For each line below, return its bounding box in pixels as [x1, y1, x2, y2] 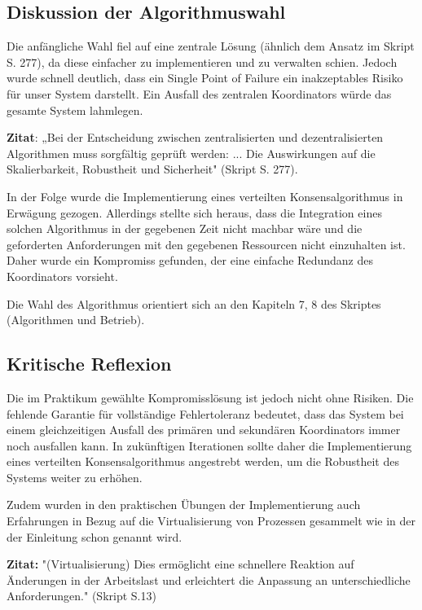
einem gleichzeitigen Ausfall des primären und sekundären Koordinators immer [7, 421, 401, 438]
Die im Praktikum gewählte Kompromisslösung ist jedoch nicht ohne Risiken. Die [7, 388, 414, 406]
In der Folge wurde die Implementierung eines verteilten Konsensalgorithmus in [7, 187, 403, 204]
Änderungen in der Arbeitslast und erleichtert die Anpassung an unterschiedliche [7, 571, 411, 588]
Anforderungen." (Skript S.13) [7, 587, 156, 604]
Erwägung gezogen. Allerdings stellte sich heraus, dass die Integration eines [7, 204, 382, 221]
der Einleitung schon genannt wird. [7, 528, 182, 545]
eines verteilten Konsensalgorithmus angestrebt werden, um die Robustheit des [7, 453, 399, 470]
